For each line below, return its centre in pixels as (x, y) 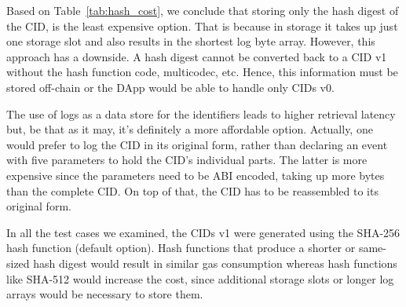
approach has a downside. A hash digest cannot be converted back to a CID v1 (197, 56)
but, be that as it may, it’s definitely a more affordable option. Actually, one (190, 129)
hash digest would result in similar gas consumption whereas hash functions (215, 263)
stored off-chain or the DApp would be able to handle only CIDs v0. (170, 87)
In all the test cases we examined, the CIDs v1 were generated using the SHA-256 (203, 232)
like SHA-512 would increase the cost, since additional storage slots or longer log (200, 278)
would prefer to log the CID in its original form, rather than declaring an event (197, 144)
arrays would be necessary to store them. (105, 294)
